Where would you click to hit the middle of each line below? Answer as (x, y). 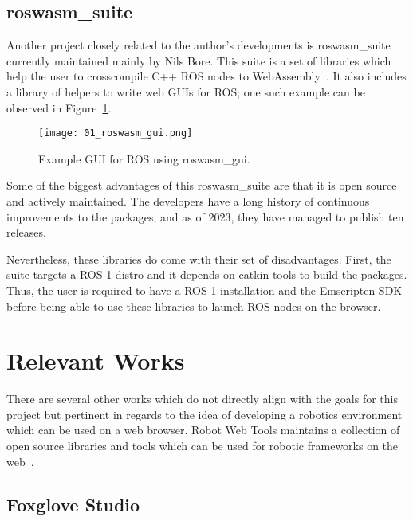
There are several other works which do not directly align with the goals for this (202, 399)
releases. (26, 232)
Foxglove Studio (73, 504)
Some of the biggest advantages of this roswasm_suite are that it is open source (202, 185)
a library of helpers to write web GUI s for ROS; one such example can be (186, 91)
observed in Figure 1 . (59, 107)
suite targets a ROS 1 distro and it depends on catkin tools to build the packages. (207, 274)
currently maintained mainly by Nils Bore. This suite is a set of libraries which (199, 60)
